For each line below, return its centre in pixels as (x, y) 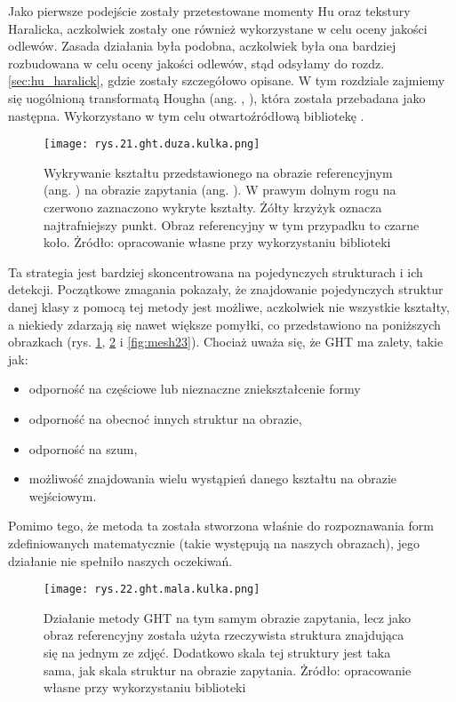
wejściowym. (63, 495)
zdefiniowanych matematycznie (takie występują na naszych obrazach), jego (214, 542)
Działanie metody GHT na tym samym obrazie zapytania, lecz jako (228, 617)
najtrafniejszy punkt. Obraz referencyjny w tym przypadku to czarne (232, 224)
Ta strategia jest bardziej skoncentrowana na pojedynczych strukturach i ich (216, 271)
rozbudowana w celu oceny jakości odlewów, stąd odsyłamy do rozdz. (196, 63)
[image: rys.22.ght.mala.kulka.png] (152, 590)
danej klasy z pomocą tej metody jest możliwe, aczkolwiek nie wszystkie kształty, (229, 306)
